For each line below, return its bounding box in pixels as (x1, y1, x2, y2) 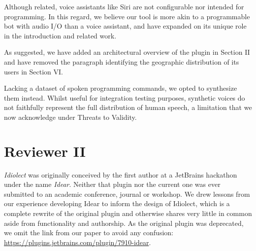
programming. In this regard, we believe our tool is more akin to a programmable (4, 11, 250, 21)
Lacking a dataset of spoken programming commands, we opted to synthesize (4, 83, 237, 93)
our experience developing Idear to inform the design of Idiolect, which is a (4, 198, 230, 209)
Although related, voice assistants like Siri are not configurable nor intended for (4, 1, 244, 11)
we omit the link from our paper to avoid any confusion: (4, 227, 173, 238)
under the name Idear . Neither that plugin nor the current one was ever (4, 179, 221, 189)
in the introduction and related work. (4, 30, 117, 40)
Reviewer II (4, 141, 86, 161)
